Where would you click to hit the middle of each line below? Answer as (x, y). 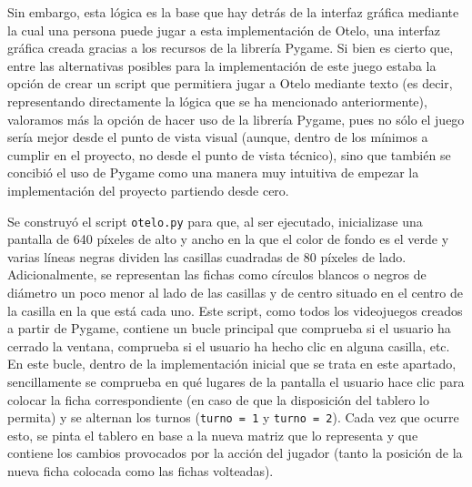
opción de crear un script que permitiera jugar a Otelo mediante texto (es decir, (230, 83)
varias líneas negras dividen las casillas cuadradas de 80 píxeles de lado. (207, 256)
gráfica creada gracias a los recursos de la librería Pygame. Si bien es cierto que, (231, 48)
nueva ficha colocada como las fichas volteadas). (141, 470)
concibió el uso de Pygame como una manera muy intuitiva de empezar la (213, 172)
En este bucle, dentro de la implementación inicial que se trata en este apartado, (232, 364)
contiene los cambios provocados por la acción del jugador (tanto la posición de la (235, 453)
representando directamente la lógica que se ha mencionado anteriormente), (217, 101)
